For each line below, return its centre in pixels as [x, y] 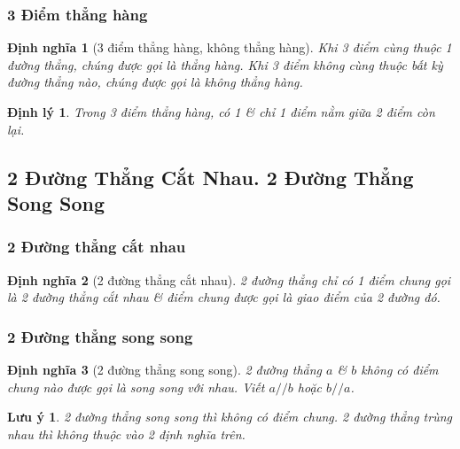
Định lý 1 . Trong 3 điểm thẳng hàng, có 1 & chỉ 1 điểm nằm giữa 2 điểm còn [221, 112]
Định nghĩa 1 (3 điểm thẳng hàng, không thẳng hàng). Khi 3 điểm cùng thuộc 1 [230, 47]
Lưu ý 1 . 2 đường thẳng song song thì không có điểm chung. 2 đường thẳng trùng [230, 417]
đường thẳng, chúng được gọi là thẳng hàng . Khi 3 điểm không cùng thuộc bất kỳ [225, 64]
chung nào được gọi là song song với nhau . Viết [136, 387]
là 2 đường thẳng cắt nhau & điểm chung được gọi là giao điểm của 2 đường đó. [224, 297]
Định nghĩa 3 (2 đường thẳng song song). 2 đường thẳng [165, 369]
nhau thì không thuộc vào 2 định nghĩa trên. [126, 434]
